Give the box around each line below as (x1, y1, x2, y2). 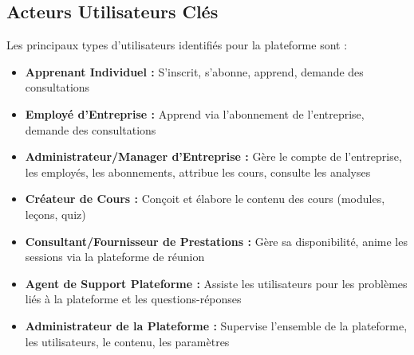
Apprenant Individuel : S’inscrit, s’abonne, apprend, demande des (25, 63, 364, 80)
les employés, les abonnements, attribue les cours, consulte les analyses (25, 163, 371, 180)
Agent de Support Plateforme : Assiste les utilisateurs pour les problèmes (25, 275, 408, 291)
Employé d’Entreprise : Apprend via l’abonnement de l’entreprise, (25, 105, 365, 122)
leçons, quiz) (25, 205, 86, 222)
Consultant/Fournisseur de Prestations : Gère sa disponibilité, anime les (25, 232, 408, 249)
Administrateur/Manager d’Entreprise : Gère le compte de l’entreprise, (25, 148, 402, 165)
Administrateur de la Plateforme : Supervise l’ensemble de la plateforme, (25, 317, 408, 334)
